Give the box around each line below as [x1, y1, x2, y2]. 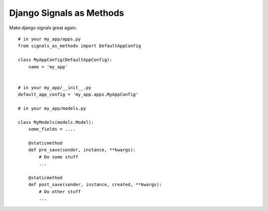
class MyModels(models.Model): [18, 119, 94, 125]
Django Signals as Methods [9, 7, 124, 18]
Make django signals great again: [9, 25, 77, 31]
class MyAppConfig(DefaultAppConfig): [18, 57, 113, 63]
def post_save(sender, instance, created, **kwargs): [28, 182, 162, 188]
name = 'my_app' [28, 64, 68, 69]
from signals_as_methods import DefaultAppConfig [18, 43, 141, 49]
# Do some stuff [39, 154, 78, 159]
